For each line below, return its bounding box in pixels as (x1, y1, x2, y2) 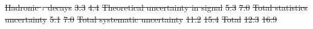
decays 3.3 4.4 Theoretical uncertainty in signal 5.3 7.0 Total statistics (48, 1, 308, 13)
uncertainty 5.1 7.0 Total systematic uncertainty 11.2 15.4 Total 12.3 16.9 (5, 12, 277, 25)
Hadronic (5, 1, 39, 13)
